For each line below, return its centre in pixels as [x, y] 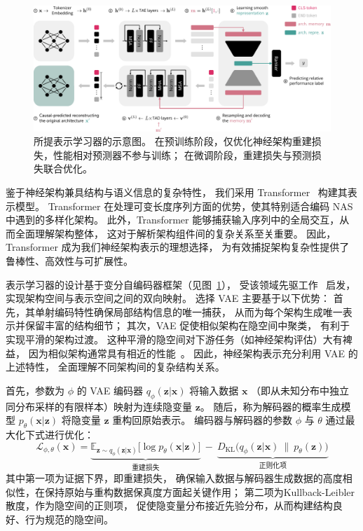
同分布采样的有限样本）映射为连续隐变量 [99, 406]
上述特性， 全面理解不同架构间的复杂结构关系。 [115, 367]
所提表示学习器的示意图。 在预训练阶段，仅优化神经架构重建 [173, 141]
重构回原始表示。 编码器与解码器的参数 [202, 420]
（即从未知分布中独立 [300, 390]
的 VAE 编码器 [110, 390]
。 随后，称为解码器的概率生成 [270, 406]
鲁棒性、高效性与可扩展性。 [69, 261]
